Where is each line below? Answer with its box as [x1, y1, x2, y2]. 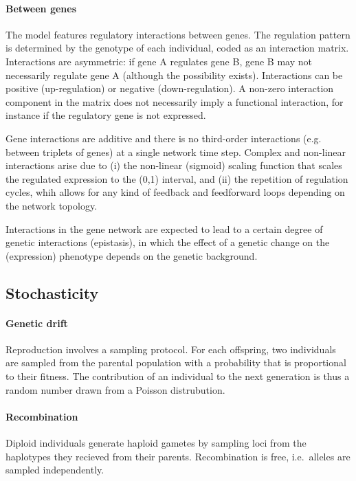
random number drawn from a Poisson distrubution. [5, 382, 225, 396]
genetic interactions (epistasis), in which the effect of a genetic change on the [5, 235, 330, 249]
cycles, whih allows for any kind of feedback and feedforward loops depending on [5, 185, 345, 199]
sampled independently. [5, 462, 104, 477]
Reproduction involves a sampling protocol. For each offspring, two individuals [5, 342, 336, 356]
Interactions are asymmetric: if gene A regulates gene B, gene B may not [5, 54, 312, 68]
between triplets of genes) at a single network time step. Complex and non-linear [5, 144, 346, 159]
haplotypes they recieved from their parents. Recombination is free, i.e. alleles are [5, 449, 351, 463]
